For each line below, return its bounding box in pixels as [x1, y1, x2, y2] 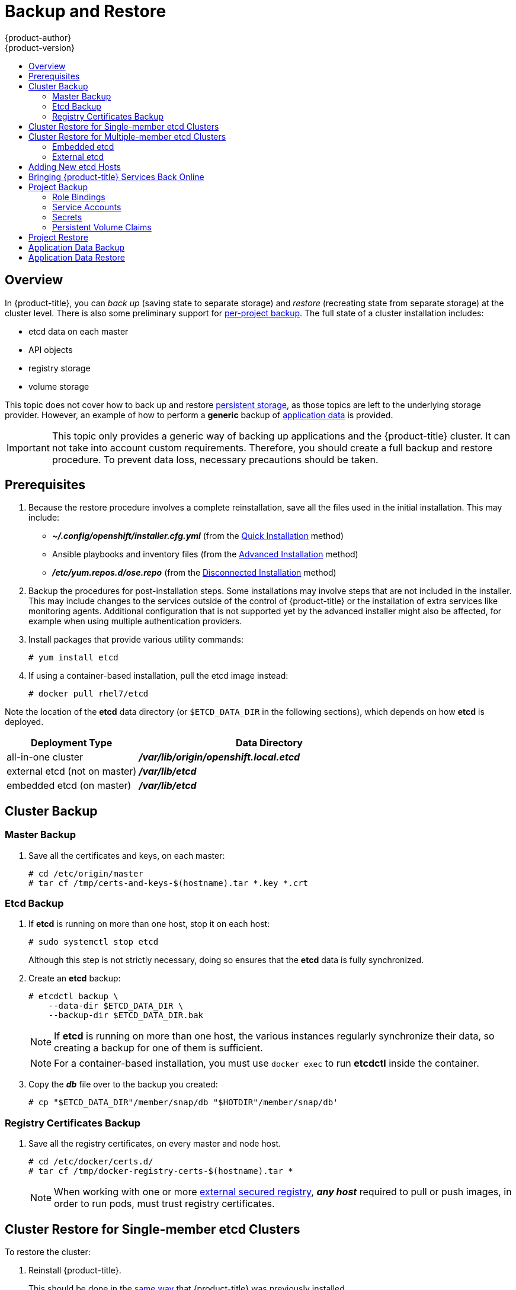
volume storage [28, 381, 89, 392]
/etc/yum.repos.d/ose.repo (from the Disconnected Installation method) [52, 567, 336, 578]
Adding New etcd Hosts [28, 161, 121, 172]
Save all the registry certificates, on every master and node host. [28, 1138, 281, 1149]
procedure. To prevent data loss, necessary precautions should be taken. [52, 453, 379, 466]
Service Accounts [52, 201, 121, 212]
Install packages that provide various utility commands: [28, 634, 243, 645]
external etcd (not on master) [7, 765, 137, 778]
